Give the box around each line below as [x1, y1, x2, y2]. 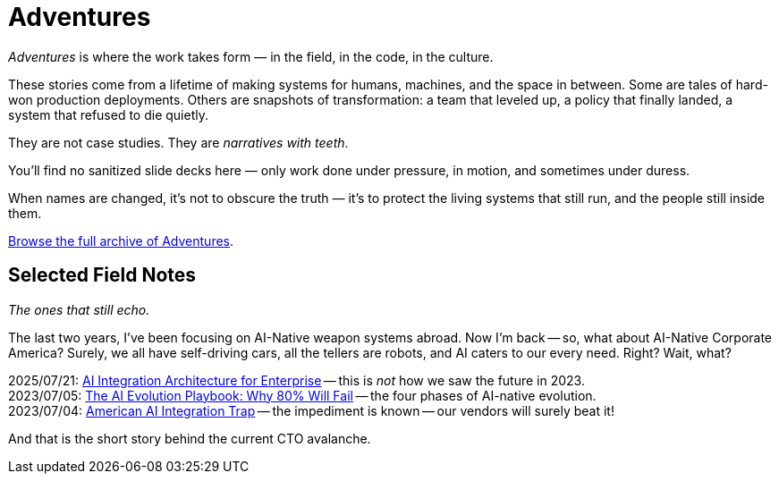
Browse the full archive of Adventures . [8, 232, 234, 249]
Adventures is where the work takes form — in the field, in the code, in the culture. [8, 48, 494, 64]
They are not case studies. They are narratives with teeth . [8, 134, 349, 150]
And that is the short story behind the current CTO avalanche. [8, 430, 371, 446]
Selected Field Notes [8, 264, 197, 287]
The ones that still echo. [8, 301, 150, 317]
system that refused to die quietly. [8, 106, 208, 122]
